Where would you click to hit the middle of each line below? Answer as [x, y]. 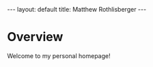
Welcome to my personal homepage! [59, 55]
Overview [35, 37]
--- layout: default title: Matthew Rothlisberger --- [77, 9]
